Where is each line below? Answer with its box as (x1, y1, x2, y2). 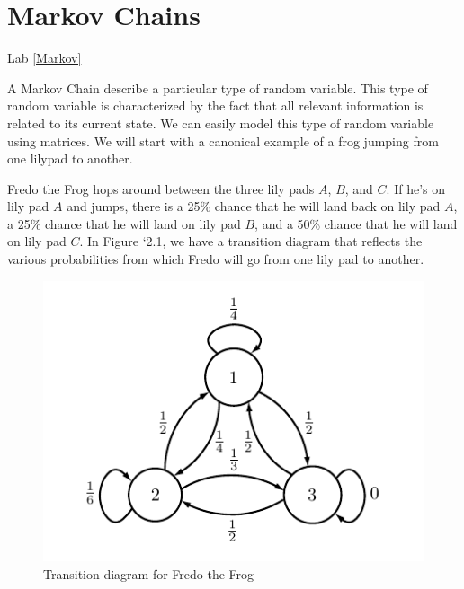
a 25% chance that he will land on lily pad (7, 214, 241, 233)
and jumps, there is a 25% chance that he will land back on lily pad (67, 197, 441, 215)
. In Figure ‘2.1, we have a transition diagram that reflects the (79, 232, 423, 251)
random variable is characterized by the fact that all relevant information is (7, 96, 424, 115)
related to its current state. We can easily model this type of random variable (7, 113, 434, 132)
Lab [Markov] (7, 48, 82, 67)
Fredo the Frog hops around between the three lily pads (7, 179, 315, 198)
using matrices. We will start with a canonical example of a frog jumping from (7, 131, 439, 150)
